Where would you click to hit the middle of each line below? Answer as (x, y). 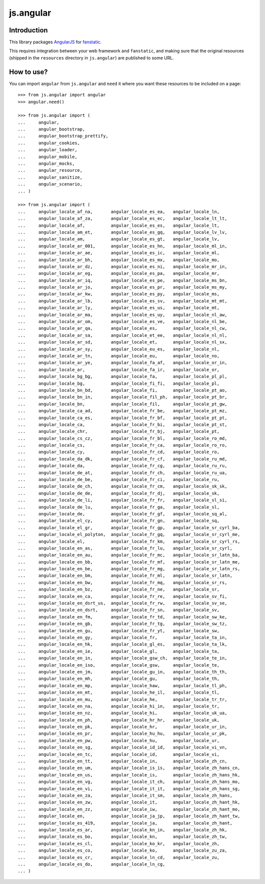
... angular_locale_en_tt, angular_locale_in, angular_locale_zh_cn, (123, 761)
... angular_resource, (50, 170)
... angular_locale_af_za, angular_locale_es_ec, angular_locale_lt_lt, (123, 219)
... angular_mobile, (48, 157)
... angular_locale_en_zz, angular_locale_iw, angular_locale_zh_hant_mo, (129, 809)
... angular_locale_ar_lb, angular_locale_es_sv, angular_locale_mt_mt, (123, 301)
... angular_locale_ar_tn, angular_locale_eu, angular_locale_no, (119, 356)
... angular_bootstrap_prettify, (63, 136)
